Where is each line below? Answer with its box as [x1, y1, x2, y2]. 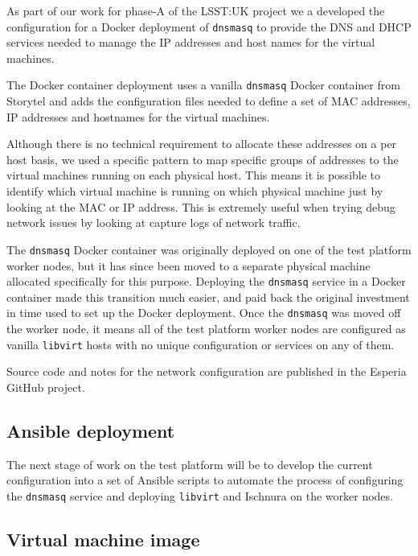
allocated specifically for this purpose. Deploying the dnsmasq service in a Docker [6, 273, 406, 290]
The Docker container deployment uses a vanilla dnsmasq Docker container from [6, 76, 400, 93]
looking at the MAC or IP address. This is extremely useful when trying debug [6, 198, 395, 215]
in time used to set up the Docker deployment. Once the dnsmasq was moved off [6, 304, 401, 321]
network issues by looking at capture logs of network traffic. [6, 214, 301, 231]
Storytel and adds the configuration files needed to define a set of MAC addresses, [6, 93, 411, 109]
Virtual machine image [6, 526, 200, 551]
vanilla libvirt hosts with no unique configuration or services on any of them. [6, 336, 395, 352]
